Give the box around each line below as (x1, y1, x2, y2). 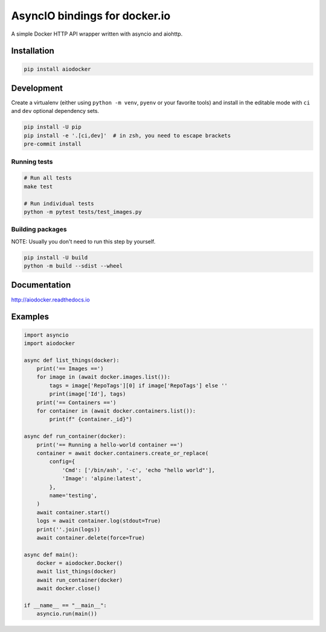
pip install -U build (24, 254, 88, 261)
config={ (49, 458, 75, 465)
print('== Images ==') (36, 366, 104, 372)
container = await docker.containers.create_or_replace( (36, 450, 209, 456)
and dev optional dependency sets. (11, 108, 100, 115)
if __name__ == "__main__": (24, 602, 107, 609)
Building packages (11, 225, 67, 234)
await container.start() (36, 509, 110, 516)
